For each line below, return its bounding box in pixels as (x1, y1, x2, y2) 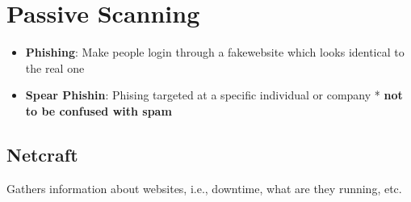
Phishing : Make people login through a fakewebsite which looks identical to (25, 44, 405, 61)
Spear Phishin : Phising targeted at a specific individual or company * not (25, 86, 403, 103)
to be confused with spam (25, 102, 172, 119)
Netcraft (6, 141, 78, 166)
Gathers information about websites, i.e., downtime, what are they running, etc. (6, 179, 402, 196)
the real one (25, 59, 85, 76)
